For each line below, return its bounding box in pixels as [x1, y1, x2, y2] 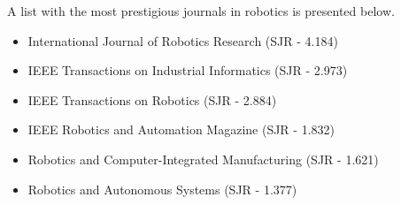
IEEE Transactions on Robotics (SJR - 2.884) [27, 90, 277, 109]
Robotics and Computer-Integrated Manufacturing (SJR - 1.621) [27, 149, 379, 168]
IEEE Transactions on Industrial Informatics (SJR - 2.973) [27, 61, 348, 80]
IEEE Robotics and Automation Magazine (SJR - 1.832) [27, 120, 335, 139]
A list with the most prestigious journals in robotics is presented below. [7, 2, 395, 19]
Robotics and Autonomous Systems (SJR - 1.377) [27, 179, 297, 198]
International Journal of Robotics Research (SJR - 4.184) [27, 31, 338, 49]
